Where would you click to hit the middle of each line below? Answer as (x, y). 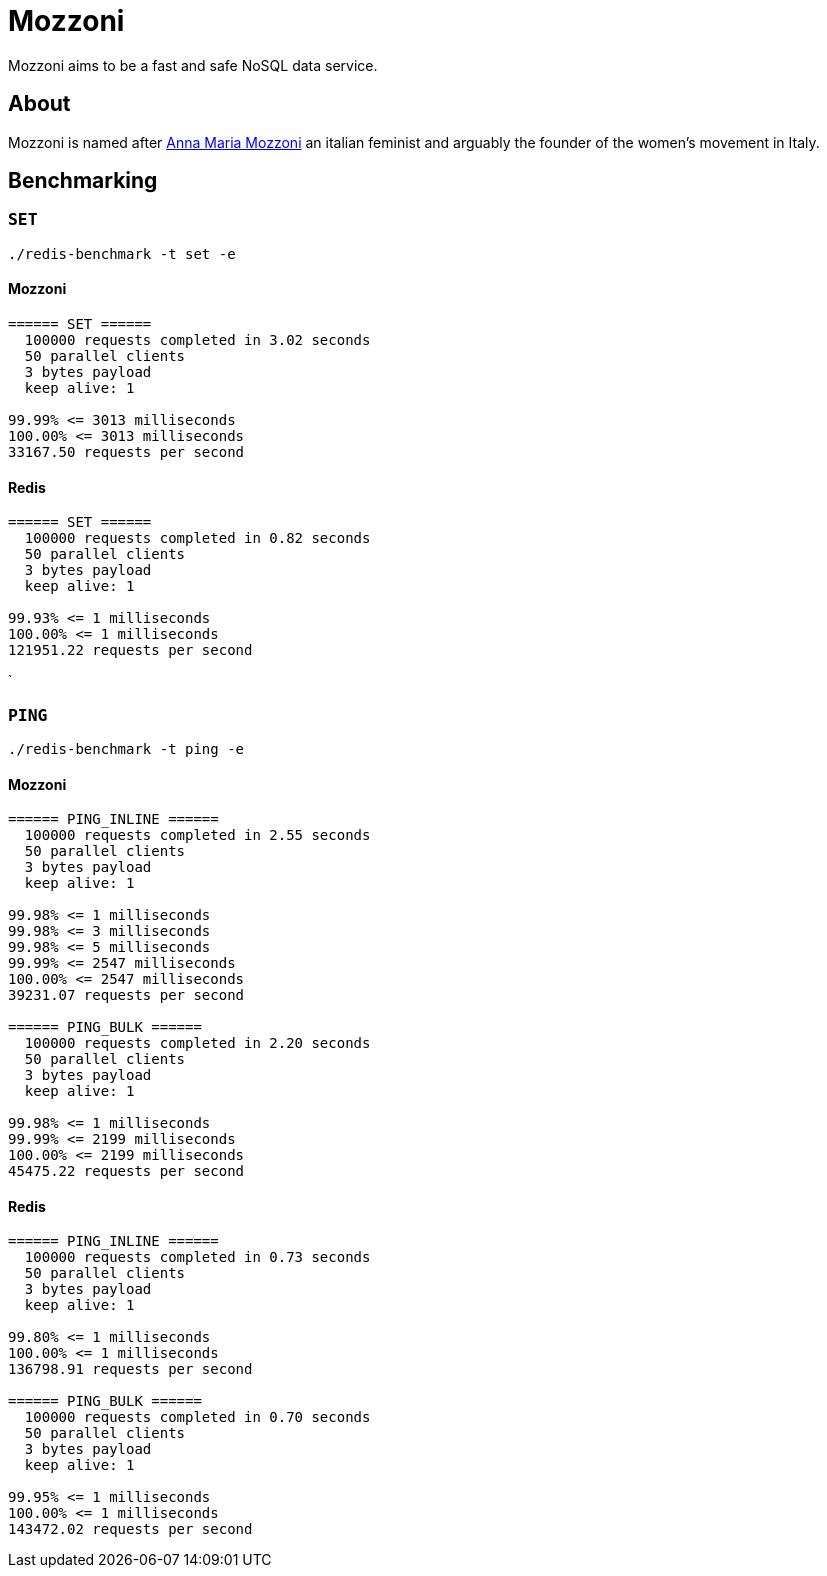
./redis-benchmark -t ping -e (126, 749)
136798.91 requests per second (130, 1369)
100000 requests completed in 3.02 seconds (197, 340)
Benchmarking (83, 181)
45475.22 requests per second (126, 1171)
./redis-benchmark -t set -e (122, 253)
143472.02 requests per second (130, 1529)
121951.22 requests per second (130, 650)
